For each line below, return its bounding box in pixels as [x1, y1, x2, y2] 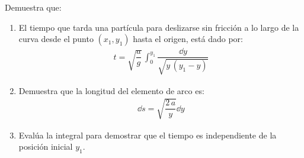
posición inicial [18, 140, 73, 153]
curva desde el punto [18, 33, 94, 45]
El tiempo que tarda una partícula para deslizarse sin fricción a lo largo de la [18, 21, 299, 33]
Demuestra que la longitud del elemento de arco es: [18, 84, 204, 96]
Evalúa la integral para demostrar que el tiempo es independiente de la [18, 128, 277, 141]
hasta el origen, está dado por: [133, 33, 243, 45]
